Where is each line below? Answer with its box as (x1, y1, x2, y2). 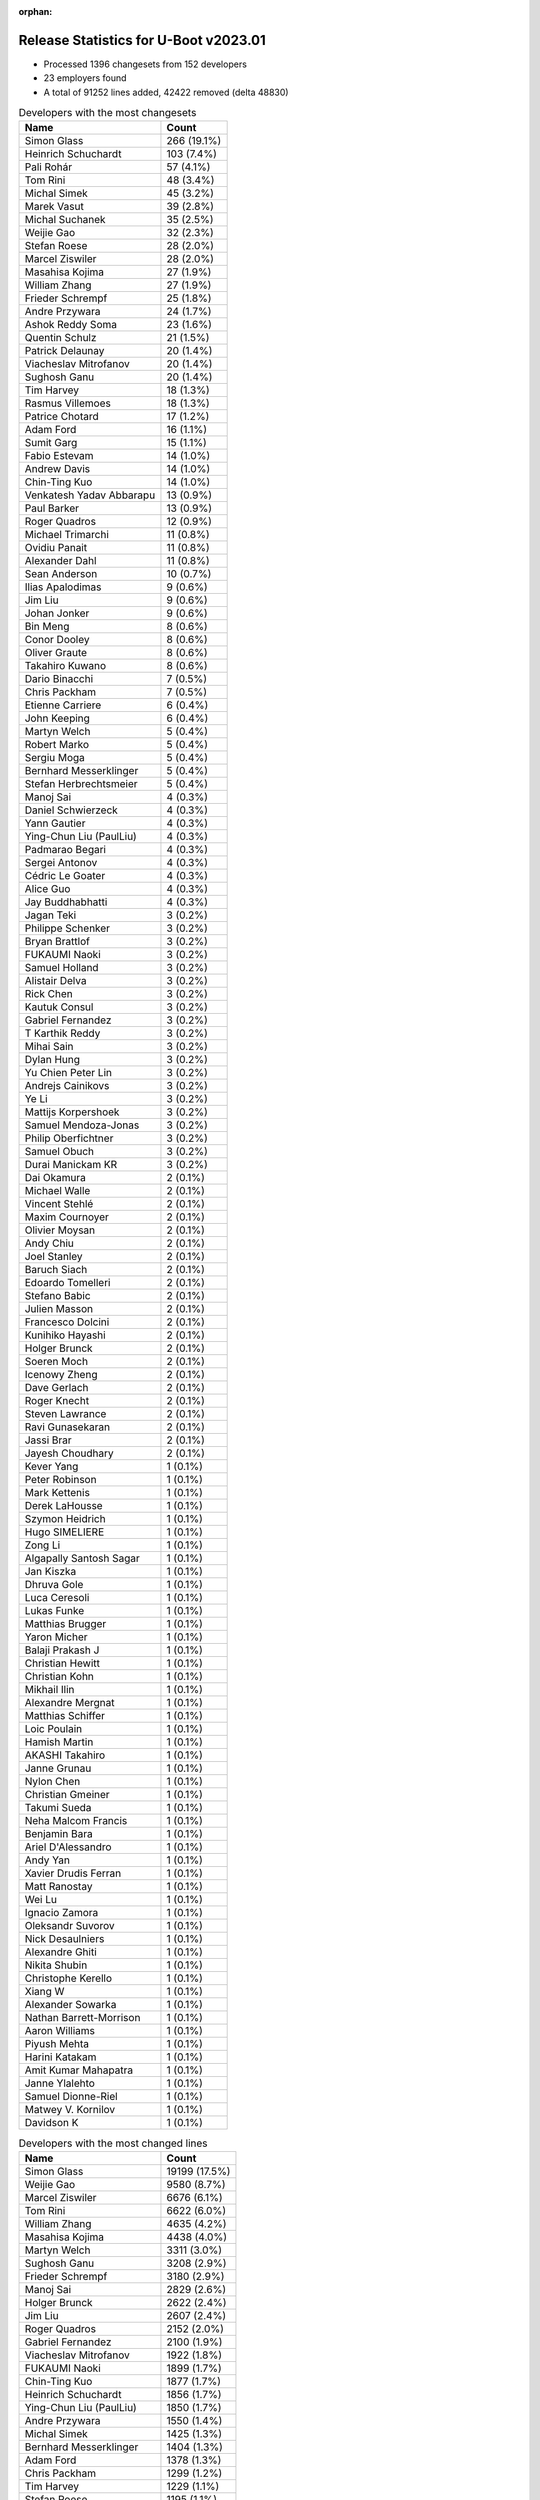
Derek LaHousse (24, 1499, 104, 1513)
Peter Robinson (24, 1473, 97, 1487)
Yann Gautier (24, 816, 86, 830)
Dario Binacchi (24, 672, 94, 686)
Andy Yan (24, 1853, 70, 1867)
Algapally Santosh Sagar (24, 1551, 140, 1565)
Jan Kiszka (24, 1565, 77, 1579)
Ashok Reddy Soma (24, 318, 117, 332)
